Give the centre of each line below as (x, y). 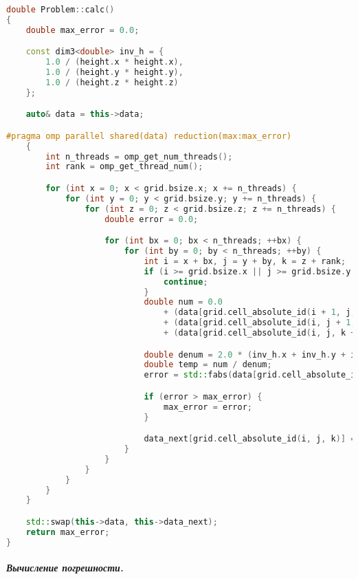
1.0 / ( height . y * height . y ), (114, 73)
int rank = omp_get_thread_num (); (124, 167)
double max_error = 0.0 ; (82, 30)
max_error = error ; (208, 407)
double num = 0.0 (183, 302)
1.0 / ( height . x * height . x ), (114, 62)
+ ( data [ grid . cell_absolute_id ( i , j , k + (260, 333)
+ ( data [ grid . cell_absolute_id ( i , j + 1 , (260, 323)
